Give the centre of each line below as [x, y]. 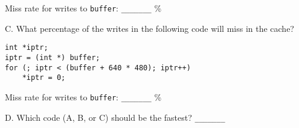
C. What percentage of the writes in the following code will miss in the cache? [149, 28]
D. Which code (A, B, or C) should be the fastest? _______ [115, 117]
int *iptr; [27, 48]
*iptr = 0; [44, 78]
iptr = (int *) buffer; [53, 57]
